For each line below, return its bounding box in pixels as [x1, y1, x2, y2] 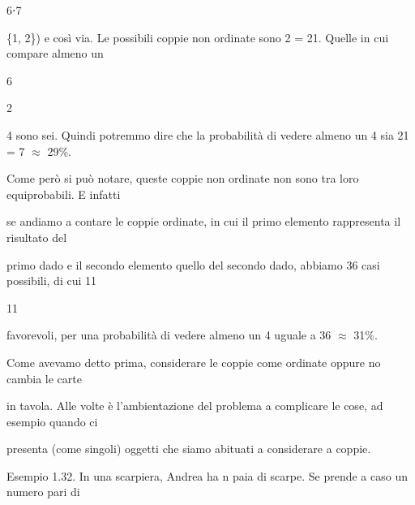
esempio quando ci [6, 412, 98, 429]
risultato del [6, 228, 67, 245]
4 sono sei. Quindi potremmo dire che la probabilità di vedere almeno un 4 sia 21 [6, 126, 409, 143]
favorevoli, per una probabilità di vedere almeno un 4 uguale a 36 [6, 326, 332, 343]
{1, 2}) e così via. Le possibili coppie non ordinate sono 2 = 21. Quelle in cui [6, 28, 389, 45]
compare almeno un [6, 45, 104, 62]
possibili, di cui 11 [6, 272, 97, 289]
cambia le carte [6, 369, 82, 386]
